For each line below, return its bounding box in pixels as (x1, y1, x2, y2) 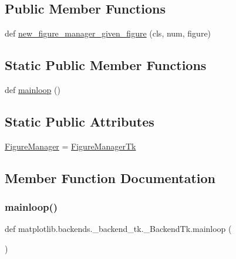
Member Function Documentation (5, 168, 216, 187)
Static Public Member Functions (5, 56, 207, 74)
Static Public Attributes (5, 112, 154, 130)
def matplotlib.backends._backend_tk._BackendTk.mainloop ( (5, 223, 232, 235)
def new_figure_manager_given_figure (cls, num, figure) (5, 27, 211, 39)
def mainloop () (5, 84, 60, 95)
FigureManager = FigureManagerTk (5, 140, 136, 152)
